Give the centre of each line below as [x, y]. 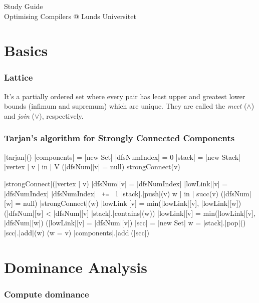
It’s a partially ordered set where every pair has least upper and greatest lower [125, 96]
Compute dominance [47, 294]
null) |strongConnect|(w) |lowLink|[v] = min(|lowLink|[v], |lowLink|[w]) [132, 203]
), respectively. [61, 115]
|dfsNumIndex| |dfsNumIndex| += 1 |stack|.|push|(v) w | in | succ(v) [111, 193]
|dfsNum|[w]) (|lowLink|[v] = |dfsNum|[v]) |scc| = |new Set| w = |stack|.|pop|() [125, 223]
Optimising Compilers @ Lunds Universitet [70, 16]
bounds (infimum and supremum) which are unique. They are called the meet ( [125, 106]
